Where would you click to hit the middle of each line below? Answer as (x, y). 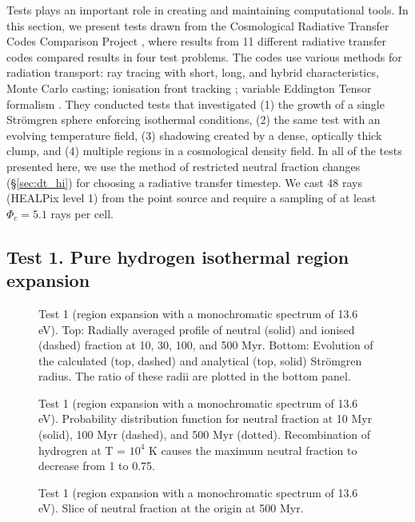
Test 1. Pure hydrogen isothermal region (178, 256)
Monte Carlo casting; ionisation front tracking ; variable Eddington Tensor (189, 88)
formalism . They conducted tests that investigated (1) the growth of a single (196, 104)
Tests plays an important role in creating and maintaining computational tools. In (207, 10)
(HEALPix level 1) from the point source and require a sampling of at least (192, 198)
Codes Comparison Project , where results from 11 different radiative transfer (196, 41)
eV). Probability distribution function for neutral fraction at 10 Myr (206, 418)
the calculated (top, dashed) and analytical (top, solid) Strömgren (200, 360)
